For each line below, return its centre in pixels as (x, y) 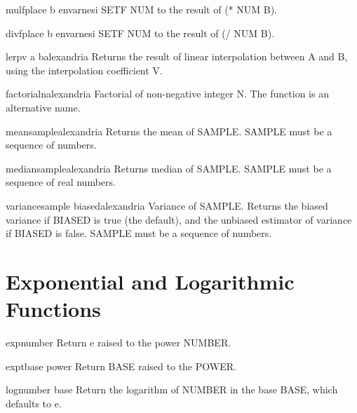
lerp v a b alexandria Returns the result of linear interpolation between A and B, (177, 56)
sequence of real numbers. (61, 182)
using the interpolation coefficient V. (84, 70)
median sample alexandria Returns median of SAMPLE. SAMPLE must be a (169, 168)
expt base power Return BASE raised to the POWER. (121, 366)
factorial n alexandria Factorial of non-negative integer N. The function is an (167, 94)
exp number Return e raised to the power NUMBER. (119, 343)
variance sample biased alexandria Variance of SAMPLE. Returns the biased (167, 205)
